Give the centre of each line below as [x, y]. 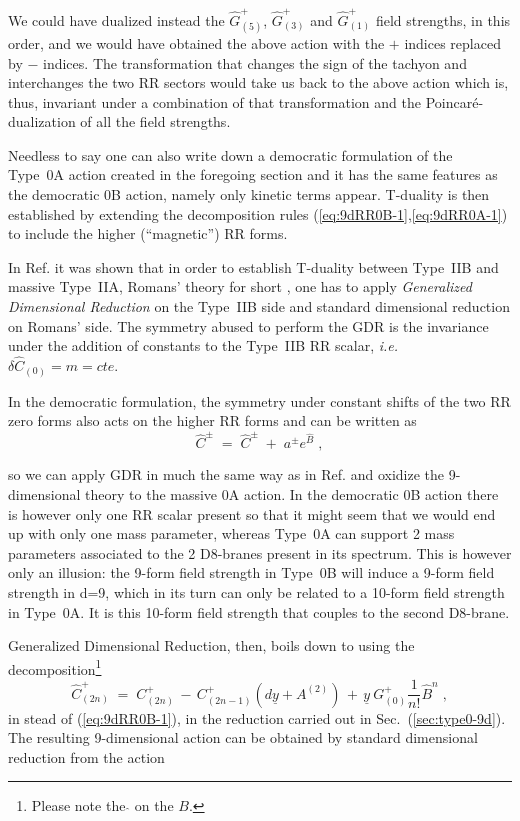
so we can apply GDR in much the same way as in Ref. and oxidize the [226, 474]
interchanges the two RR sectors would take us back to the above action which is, [258, 82]
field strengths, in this [443, 19]
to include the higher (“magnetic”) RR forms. [148, 233]
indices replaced [452, 42]
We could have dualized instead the [116, 19]
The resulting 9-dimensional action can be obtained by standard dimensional [243, 737]
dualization [42, 121]
